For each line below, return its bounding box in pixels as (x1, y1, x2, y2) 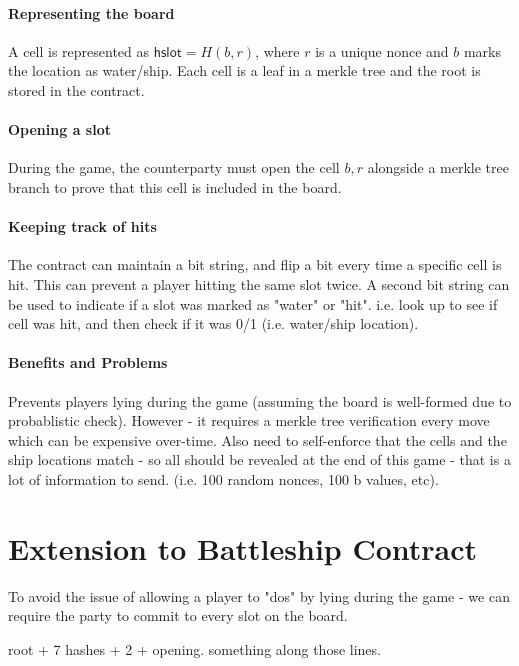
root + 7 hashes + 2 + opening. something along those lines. (8, 638, 381, 659)
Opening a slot (8, 119, 111, 140)
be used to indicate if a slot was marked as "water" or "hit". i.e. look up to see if (8, 293, 498, 314)
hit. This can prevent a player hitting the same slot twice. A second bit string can (8, 273, 510, 294)
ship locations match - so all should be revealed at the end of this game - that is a (8, 449, 511, 470)
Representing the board (8, 2, 175, 23)
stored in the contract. (8, 79, 145, 100)
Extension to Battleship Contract (8, 527, 478, 568)
